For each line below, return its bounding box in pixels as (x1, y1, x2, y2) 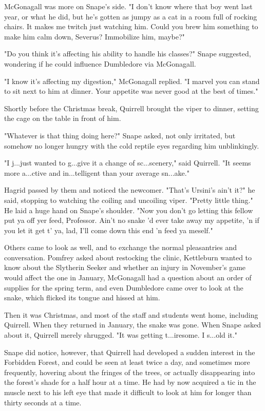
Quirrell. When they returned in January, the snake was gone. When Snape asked (4, 319, 261, 330)
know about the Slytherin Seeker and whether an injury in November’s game (4, 262, 246, 273)
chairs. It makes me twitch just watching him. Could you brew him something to (4, 21, 258, 32)
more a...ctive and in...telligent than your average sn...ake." (4, 167, 190, 178)
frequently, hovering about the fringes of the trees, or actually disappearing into (4, 366, 255, 377)
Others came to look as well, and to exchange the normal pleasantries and (4, 242, 237, 253)
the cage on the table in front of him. (4, 113, 121, 124)
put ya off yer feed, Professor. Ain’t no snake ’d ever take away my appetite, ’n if (4, 215, 259, 225)
